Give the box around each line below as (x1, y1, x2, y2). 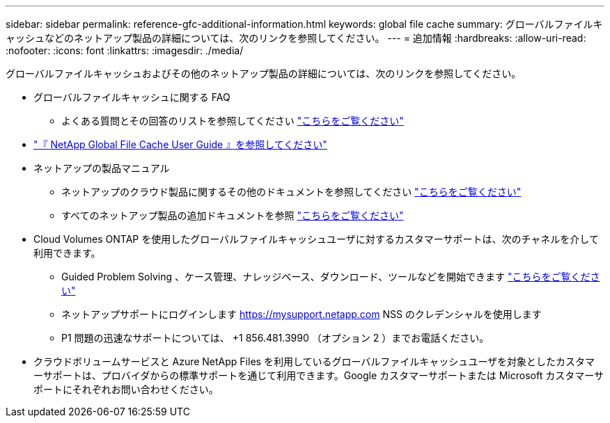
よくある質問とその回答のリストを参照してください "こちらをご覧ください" (61, 115, 404, 127)
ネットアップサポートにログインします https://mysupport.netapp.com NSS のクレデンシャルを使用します (61, 308, 542, 320)
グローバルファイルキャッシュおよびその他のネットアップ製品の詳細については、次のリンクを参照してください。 (6, 67, 522, 79)
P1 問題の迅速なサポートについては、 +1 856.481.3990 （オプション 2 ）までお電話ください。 (61, 332, 490, 344)
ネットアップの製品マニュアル (33, 162, 170, 174)
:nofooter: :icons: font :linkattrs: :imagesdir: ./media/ (6, 45, 244, 56)
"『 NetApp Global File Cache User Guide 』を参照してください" (33, 138, 327, 150)
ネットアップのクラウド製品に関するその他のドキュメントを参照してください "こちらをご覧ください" (61, 186, 522, 198)
